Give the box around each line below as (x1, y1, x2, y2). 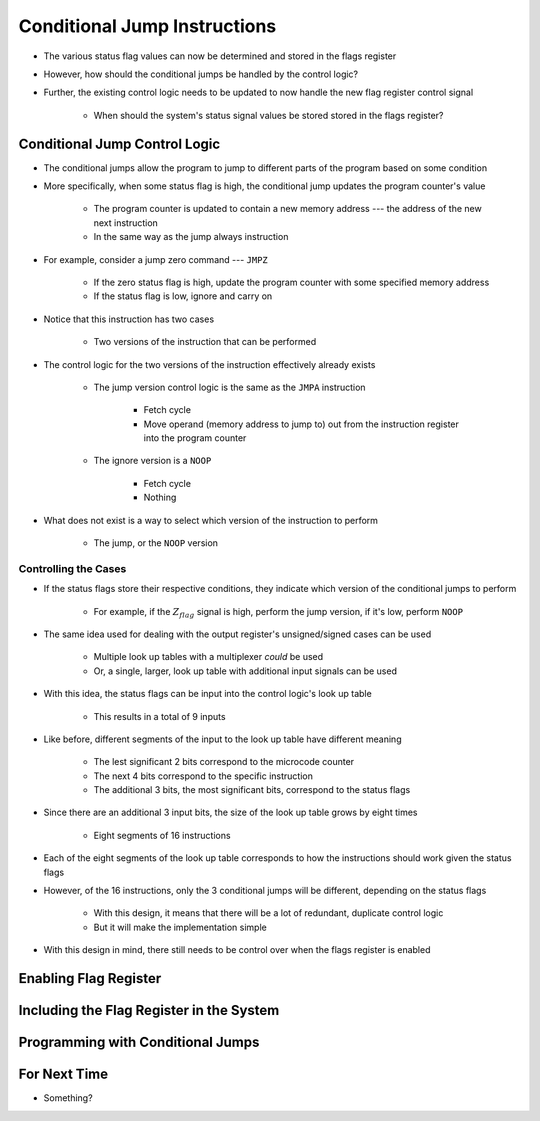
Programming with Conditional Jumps (18, 1034, 260, 1051)
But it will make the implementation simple (93, 921, 267, 933)
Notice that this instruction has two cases (43, 313, 215, 325)
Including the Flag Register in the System (18, 1002, 280, 1019)
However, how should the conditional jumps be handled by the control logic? (43, 68, 359, 80)
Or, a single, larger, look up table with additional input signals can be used (93, 665, 397, 677)
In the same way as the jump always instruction (93, 231, 289, 243)
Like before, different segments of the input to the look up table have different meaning (43, 733, 402, 745)
